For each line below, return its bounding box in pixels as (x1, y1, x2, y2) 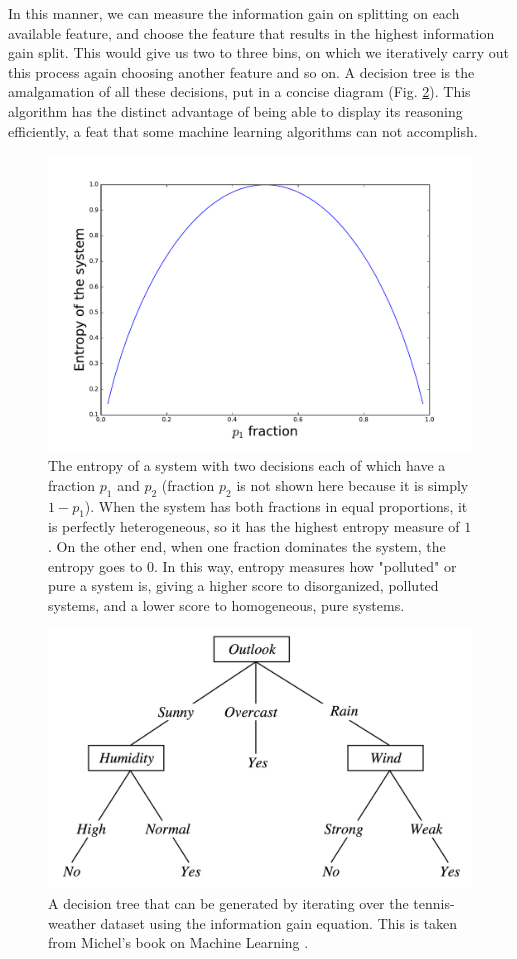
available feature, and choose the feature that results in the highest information (8, 22, 495, 43)
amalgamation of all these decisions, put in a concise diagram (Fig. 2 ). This (8, 81, 471, 102)
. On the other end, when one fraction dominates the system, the (48, 536, 446, 556)
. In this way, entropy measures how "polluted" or (153, 555, 457, 576)
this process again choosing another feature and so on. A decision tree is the (8, 61, 475, 82)
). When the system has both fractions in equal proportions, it (84, 495, 468, 516)
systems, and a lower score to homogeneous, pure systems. (48, 594, 405, 615)
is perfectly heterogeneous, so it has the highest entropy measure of (48, 516, 460, 537)
